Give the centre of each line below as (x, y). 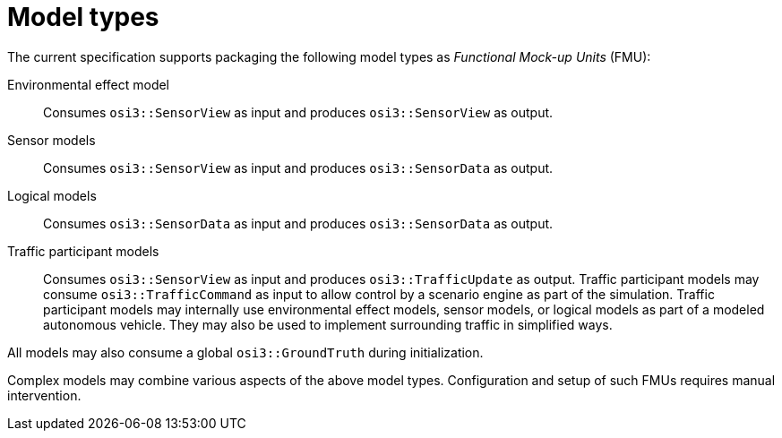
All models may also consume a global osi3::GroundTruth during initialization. (245, 352)
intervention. (44, 395)
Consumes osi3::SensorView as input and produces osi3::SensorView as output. (298, 112)
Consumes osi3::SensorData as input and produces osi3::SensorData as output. (298, 223)
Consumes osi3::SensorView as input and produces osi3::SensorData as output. (298, 167)
